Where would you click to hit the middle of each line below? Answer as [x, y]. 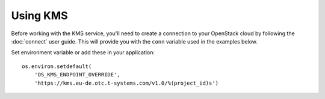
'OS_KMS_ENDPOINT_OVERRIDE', [77, 75]
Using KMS [40, 16]
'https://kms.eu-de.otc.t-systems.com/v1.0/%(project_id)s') [126, 83]
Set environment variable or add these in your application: [83, 52]
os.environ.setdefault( [57, 66]
